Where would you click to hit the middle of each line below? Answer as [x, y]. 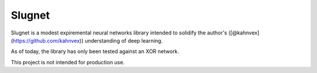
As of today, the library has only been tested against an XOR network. [95, 51]
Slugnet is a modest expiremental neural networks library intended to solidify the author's [119, 33]
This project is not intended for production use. [68, 62]
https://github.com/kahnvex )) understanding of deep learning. [88, 40]
